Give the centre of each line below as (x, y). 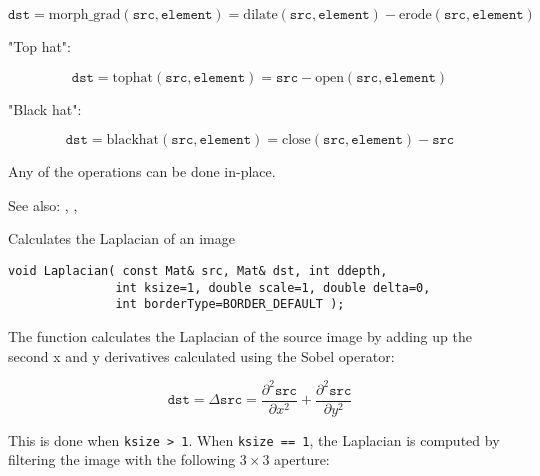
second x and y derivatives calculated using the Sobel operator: (201, 355)
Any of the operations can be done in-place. (142, 171)
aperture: (302, 459)
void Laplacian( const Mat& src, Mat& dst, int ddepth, (198, 270)
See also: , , (43, 204)
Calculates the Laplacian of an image (121, 238)
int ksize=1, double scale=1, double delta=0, (273, 287)
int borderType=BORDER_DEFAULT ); (230, 304)
